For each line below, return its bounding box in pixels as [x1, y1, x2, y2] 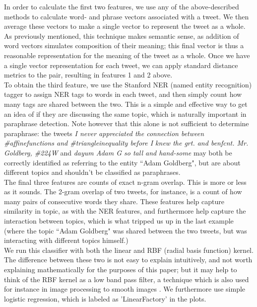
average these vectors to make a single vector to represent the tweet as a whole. [4, 21, 246, 31]
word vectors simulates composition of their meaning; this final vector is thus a [4, 40, 244, 51]
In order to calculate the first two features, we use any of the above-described [4, 1, 239, 11]
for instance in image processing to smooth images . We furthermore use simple [4, 284, 246, 294]
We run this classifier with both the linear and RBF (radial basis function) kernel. [4, 244, 254, 255]
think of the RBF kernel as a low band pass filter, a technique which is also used [4, 274, 249, 284]
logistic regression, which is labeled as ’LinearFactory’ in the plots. [4, 293, 206, 304]
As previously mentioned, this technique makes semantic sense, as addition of [4, 30, 239, 41]
